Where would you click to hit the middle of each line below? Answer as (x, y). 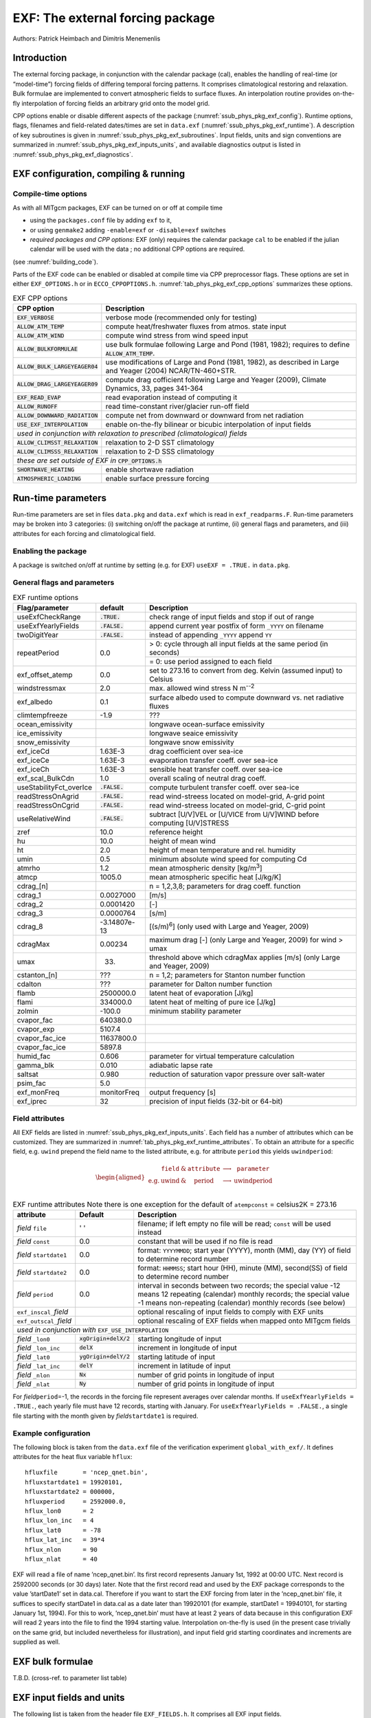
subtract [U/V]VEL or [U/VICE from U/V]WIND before (234, 814)
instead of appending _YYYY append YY (211, 635)
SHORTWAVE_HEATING (46, 470)
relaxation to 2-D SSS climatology (160, 451)
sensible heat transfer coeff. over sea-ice (216, 769)
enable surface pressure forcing (157, 479)
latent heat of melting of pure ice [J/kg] (212, 1002)
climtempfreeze (42, 715)
